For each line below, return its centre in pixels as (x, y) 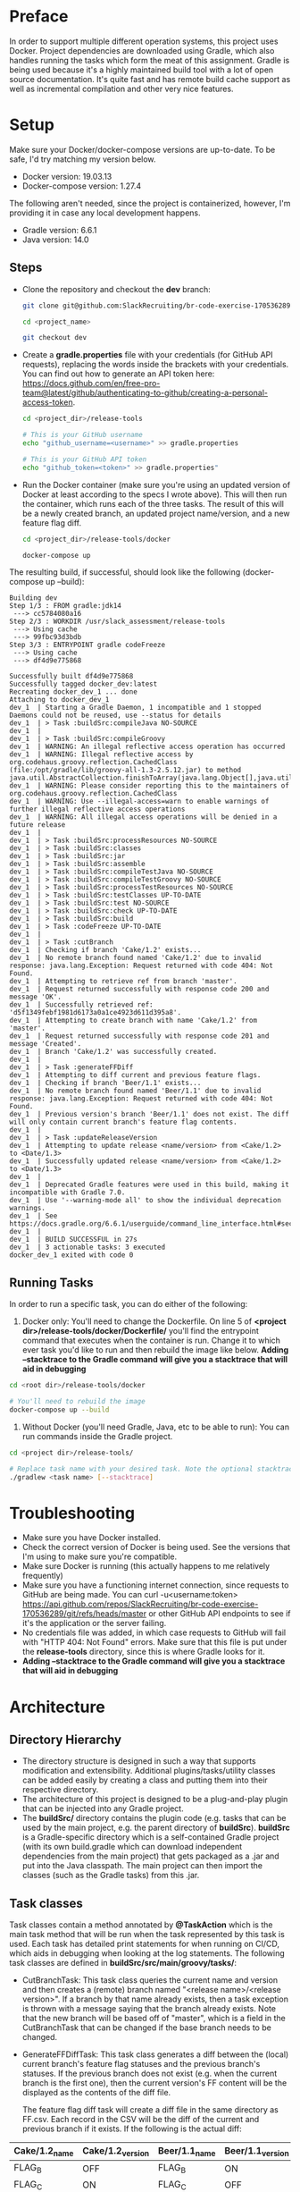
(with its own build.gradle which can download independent (132, 1847)
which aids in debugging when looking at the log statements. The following (147, 1953)
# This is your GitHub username (82, 435)
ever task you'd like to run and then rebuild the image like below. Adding (155, 1350)
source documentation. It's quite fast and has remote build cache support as (150, 79)
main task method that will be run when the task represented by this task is (147, 1935)
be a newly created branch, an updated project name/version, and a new (156, 513)
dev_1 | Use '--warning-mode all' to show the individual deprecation (145, 1201)
